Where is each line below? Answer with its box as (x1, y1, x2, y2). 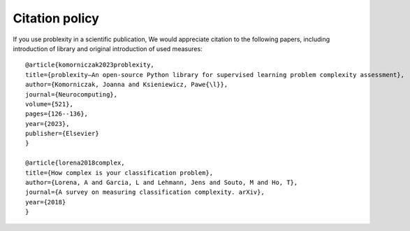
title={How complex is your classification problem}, (25, 169, 213, 176)
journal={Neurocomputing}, (25, 90, 118, 98)
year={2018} (25, 198, 66, 206)
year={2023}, (25, 120, 70, 127)
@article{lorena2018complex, (25, 159, 125, 167)
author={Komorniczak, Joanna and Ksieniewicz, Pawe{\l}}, (25, 80, 228, 89)
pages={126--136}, (25, 110, 89, 118)
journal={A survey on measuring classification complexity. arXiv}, (25, 188, 265, 196)
